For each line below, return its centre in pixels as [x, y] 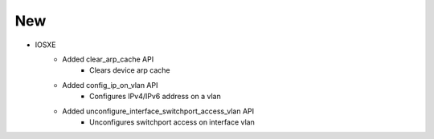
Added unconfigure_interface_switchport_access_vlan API [158, 111]
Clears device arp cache [130, 70]
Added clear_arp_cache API [108, 59]
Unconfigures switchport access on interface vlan [172, 122]
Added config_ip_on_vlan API [110, 85]
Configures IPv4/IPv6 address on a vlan [155, 97]
